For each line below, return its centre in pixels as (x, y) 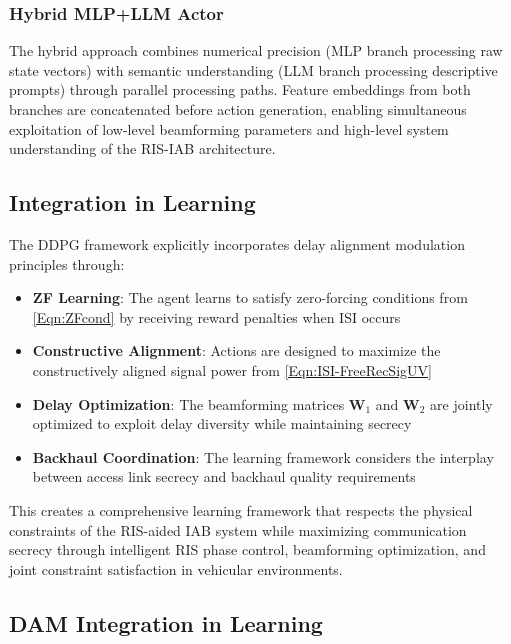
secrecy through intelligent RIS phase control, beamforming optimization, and (247, 549)
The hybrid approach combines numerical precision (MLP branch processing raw (256, 50)
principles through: (67, 263)
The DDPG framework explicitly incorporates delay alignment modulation (237, 243)
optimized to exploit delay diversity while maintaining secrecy (222, 423)
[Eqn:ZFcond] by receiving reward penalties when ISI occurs (216, 316)
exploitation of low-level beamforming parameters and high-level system (229, 128)
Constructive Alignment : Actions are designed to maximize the (236, 350)
